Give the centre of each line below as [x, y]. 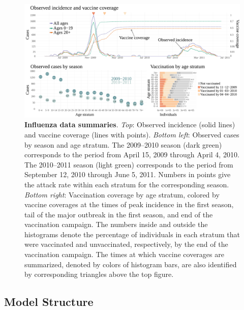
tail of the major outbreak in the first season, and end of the [119, 214]
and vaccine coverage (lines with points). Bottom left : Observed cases [132, 134]
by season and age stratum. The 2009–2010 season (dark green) [123, 144]
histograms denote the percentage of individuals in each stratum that [132, 234]
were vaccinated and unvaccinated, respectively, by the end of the [126, 244]
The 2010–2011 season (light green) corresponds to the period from [129, 164]
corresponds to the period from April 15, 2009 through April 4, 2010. [132, 154]
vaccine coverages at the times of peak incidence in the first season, [129, 204]
